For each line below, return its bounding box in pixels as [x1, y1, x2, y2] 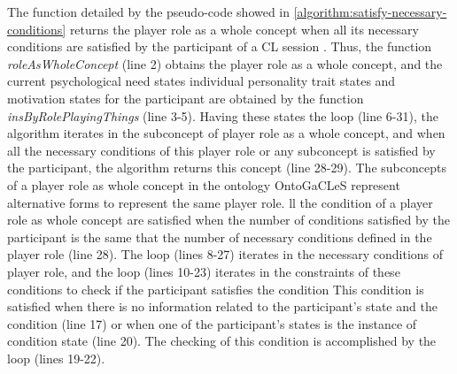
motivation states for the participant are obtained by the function [7, 88, 364, 107]
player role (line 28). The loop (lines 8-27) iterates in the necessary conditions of [7, 245, 444, 263]
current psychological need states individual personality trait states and [7, 72, 396, 90]
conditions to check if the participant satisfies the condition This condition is [7, 279, 424, 298]
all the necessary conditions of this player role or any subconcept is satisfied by [7, 141, 436, 159]
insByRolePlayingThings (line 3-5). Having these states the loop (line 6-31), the [7, 106, 438, 125]
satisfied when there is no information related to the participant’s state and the [7, 297, 438, 316]
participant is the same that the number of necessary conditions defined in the [7, 227, 432, 246]
